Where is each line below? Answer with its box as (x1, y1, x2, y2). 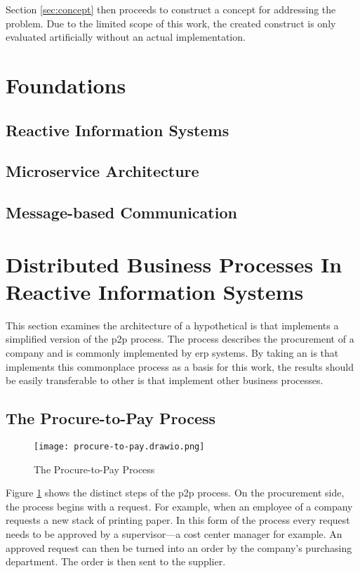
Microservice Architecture (6, 160, 199, 182)
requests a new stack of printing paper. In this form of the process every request (6, 513, 350, 527)
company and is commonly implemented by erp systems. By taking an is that (6, 345, 339, 360)
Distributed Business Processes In (6, 249, 342, 278)
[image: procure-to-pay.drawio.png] (34, 441, 205, 452)
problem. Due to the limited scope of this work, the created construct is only (6, 15, 336, 30)
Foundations (6, 70, 126, 99)
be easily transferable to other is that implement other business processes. (6, 373, 324, 388)
